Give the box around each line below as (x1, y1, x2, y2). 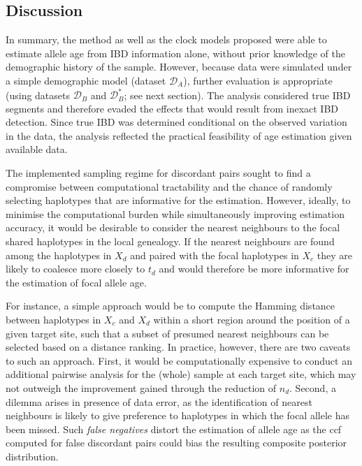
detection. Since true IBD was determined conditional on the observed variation (6, 115, 347, 129)
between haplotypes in (6, 312, 101, 326)
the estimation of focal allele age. (6, 275, 147, 289)
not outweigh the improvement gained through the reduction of (6, 380, 277, 395)
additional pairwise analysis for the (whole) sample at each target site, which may (6, 367, 356, 381)
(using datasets (6, 87, 71, 102)
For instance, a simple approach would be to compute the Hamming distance (6, 298, 335, 313)
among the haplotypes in (6, 247, 112, 262)
